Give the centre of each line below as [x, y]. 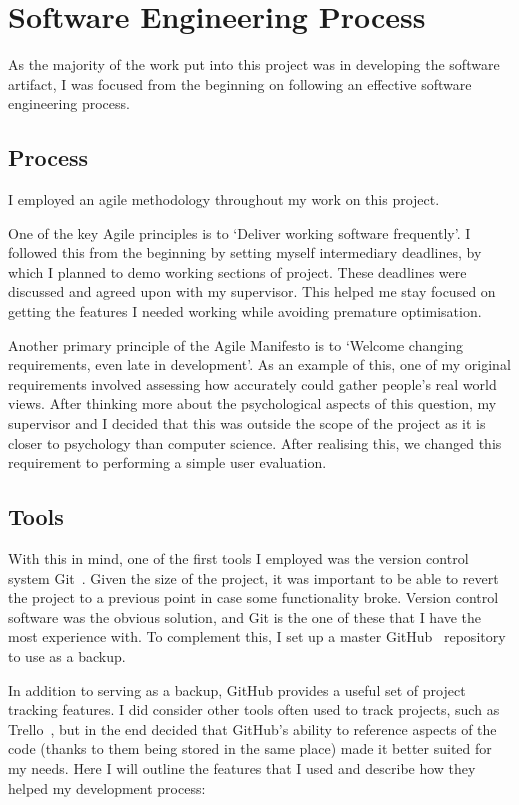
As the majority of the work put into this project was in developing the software [254, 64]
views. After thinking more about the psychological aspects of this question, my [252, 403]
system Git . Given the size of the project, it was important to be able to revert [253, 577]
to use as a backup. [67, 656]
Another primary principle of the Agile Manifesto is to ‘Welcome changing [235, 344]
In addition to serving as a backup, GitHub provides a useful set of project [237, 689]
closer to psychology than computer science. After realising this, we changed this [255, 442]
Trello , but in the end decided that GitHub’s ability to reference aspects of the [252, 728]
